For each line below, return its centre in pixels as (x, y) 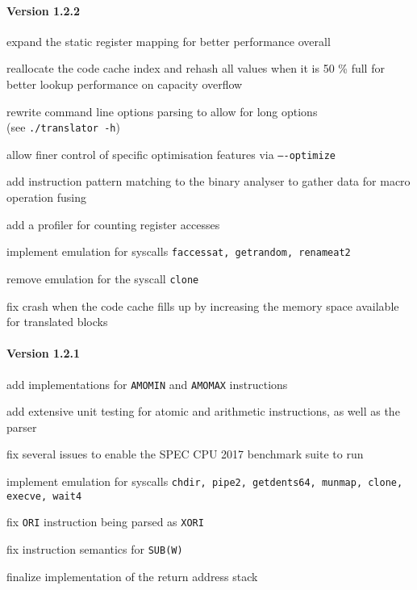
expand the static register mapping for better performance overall (169, 41)
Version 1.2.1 (44, 353)
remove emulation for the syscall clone (103, 278)
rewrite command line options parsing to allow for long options (162, 111)
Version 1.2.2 (44, 10)
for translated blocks (57, 322)
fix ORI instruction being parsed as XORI (105, 522)
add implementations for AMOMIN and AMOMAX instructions (147, 384)
